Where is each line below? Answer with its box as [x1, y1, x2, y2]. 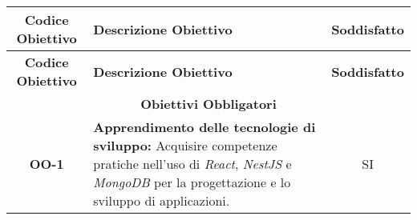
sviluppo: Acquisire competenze [93, 136, 277, 154]
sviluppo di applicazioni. [93, 191, 230, 210]
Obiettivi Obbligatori [140, 94, 277, 113]
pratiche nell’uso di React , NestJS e [93, 154, 292, 173]
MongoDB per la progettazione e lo [93, 173, 291, 191]
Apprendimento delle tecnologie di [93, 118, 316, 136]
